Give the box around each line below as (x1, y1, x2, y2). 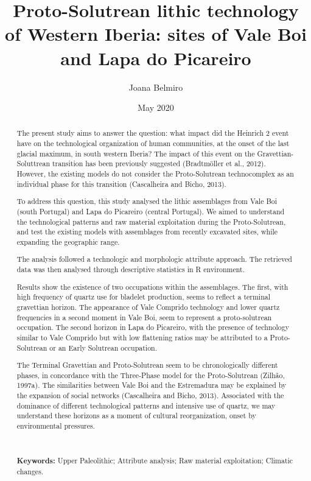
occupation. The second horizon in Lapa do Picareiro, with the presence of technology (16, 322, 289, 332)
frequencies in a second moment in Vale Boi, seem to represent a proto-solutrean (16, 312, 272, 322)
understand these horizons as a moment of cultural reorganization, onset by (16, 410, 256, 421)
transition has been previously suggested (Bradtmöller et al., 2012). (52, 158, 266, 169)
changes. (16, 466, 44, 476)
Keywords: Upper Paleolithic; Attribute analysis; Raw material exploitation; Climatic (16, 455, 293, 466)
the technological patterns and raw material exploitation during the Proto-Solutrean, (16, 216, 286, 226)
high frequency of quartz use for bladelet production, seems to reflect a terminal (16, 292, 271, 302)
